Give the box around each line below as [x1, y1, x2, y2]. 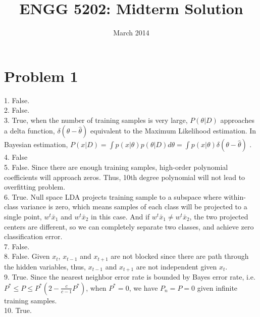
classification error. [4, 231, 63, 242]
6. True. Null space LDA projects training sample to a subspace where [4, 191, 222, 202]
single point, [4, 211, 42, 221]
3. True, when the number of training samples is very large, [4, 114, 188, 125]
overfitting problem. [4, 182, 66, 192]
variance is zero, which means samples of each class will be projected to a [20, 201, 247, 212]
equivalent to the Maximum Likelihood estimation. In [90, 125, 256, 136]
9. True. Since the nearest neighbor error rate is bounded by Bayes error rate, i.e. [4, 271, 255, 282]
